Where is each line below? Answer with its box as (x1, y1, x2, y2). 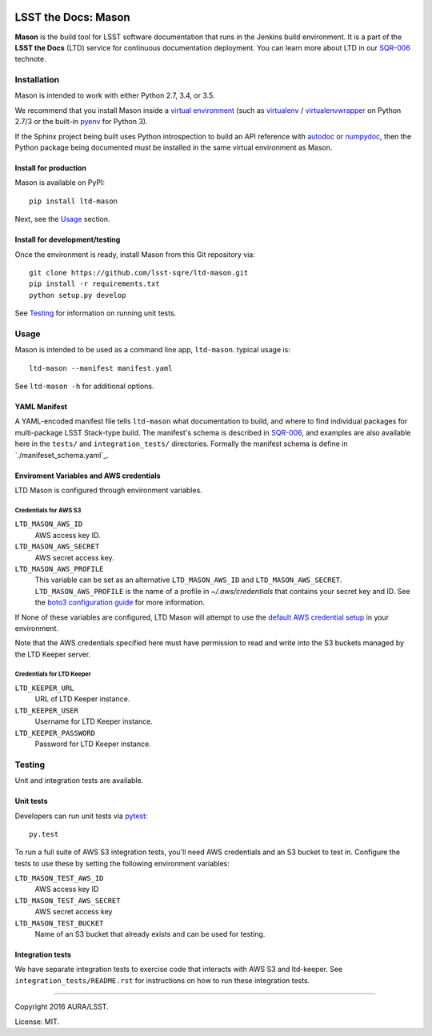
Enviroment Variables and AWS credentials (14, 471, 161, 480)
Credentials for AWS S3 (14, 506, 82, 514)
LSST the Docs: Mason (14, 10, 131, 24)
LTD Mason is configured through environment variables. (14, 485, 203, 495)
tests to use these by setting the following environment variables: (14, 858, 230, 868)
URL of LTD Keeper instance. (34, 694, 130, 704)
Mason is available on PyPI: (14, 178, 106, 187)
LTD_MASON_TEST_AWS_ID (14, 873, 104, 883)
